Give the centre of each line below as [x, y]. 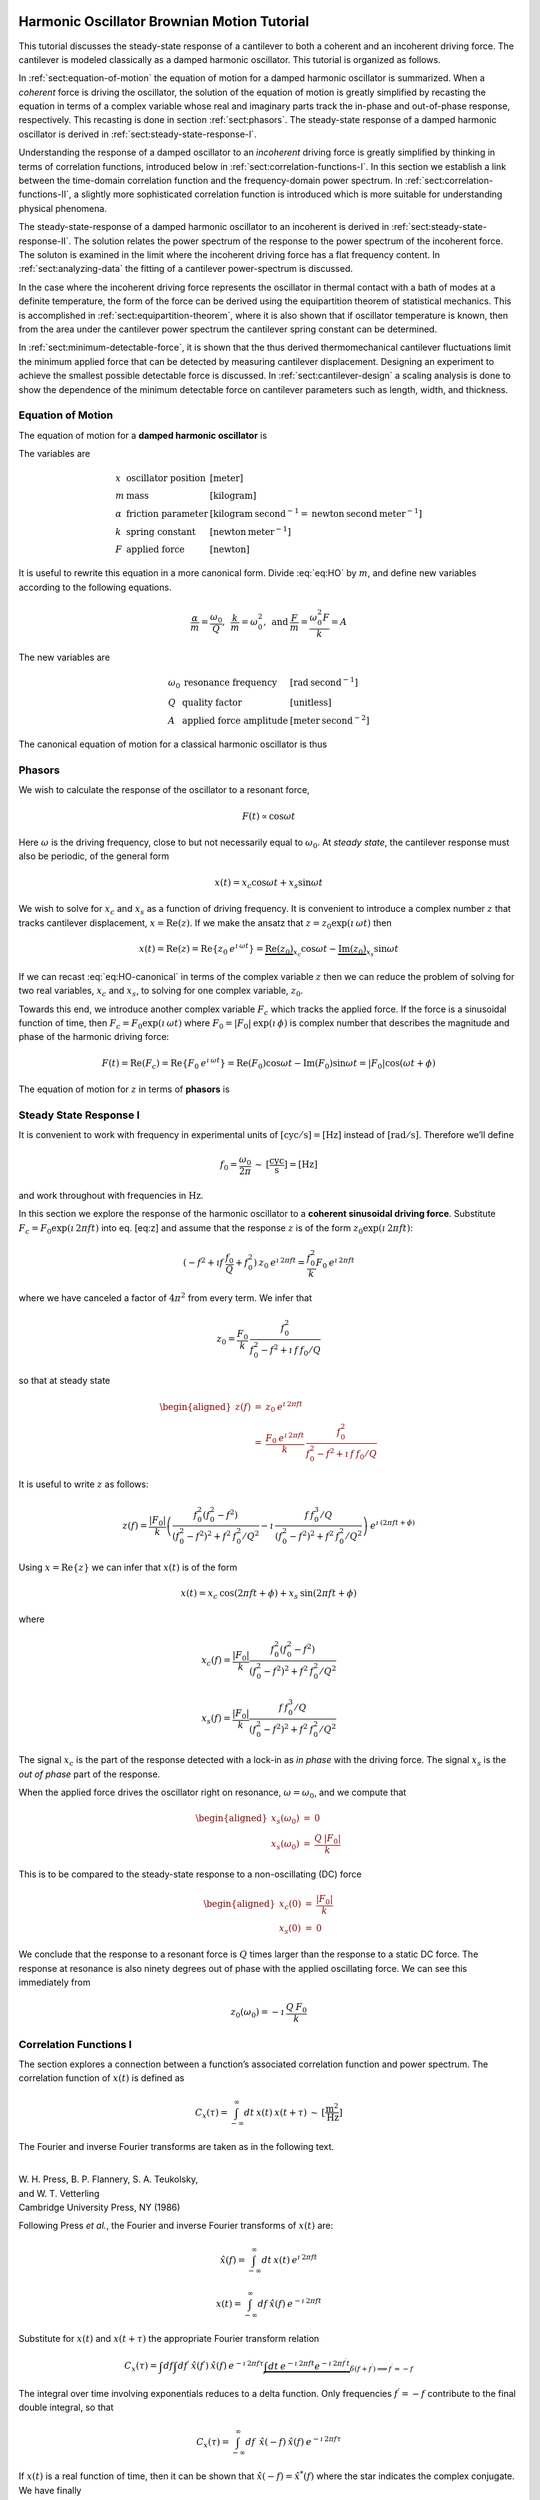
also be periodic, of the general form [94, 856]
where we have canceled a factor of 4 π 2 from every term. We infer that [165, 1297]
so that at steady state [64, 1381]
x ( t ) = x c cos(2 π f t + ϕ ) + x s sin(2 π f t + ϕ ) [268, 1594]
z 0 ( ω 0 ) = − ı [257, 2013]
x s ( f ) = [216, 1720]
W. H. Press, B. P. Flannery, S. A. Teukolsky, [108, 2179]
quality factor [211, 702]
